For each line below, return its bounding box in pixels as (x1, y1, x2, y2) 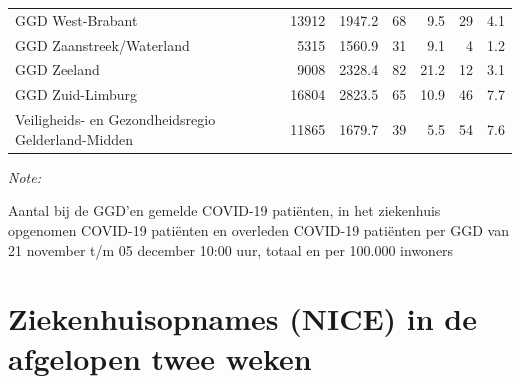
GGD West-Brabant (15, 9, 138, 30)
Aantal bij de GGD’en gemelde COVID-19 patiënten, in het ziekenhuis (8, 200, 441, 221)
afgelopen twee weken (8, 337, 312, 378)
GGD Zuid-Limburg (15, 84, 137, 105)
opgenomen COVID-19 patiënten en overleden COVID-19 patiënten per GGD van (8, 220, 509, 240)
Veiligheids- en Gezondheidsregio (15, 109, 216, 130)
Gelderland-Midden (15, 128, 134, 149)
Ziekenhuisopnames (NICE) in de (8, 298, 478, 339)
